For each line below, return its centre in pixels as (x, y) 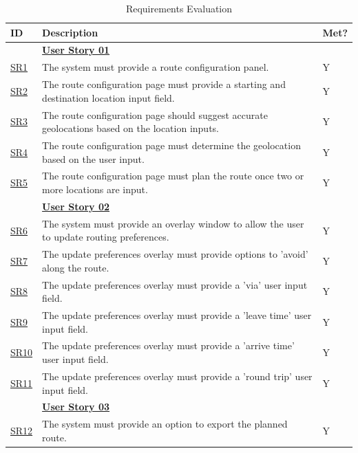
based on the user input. (93, 158)
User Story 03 (76, 407)
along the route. (76, 267)
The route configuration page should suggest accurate (155, 114)
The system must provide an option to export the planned (165, 424)
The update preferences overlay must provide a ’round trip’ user (177, 376)
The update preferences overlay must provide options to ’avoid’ (175, 254)
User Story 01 (76, 50)
